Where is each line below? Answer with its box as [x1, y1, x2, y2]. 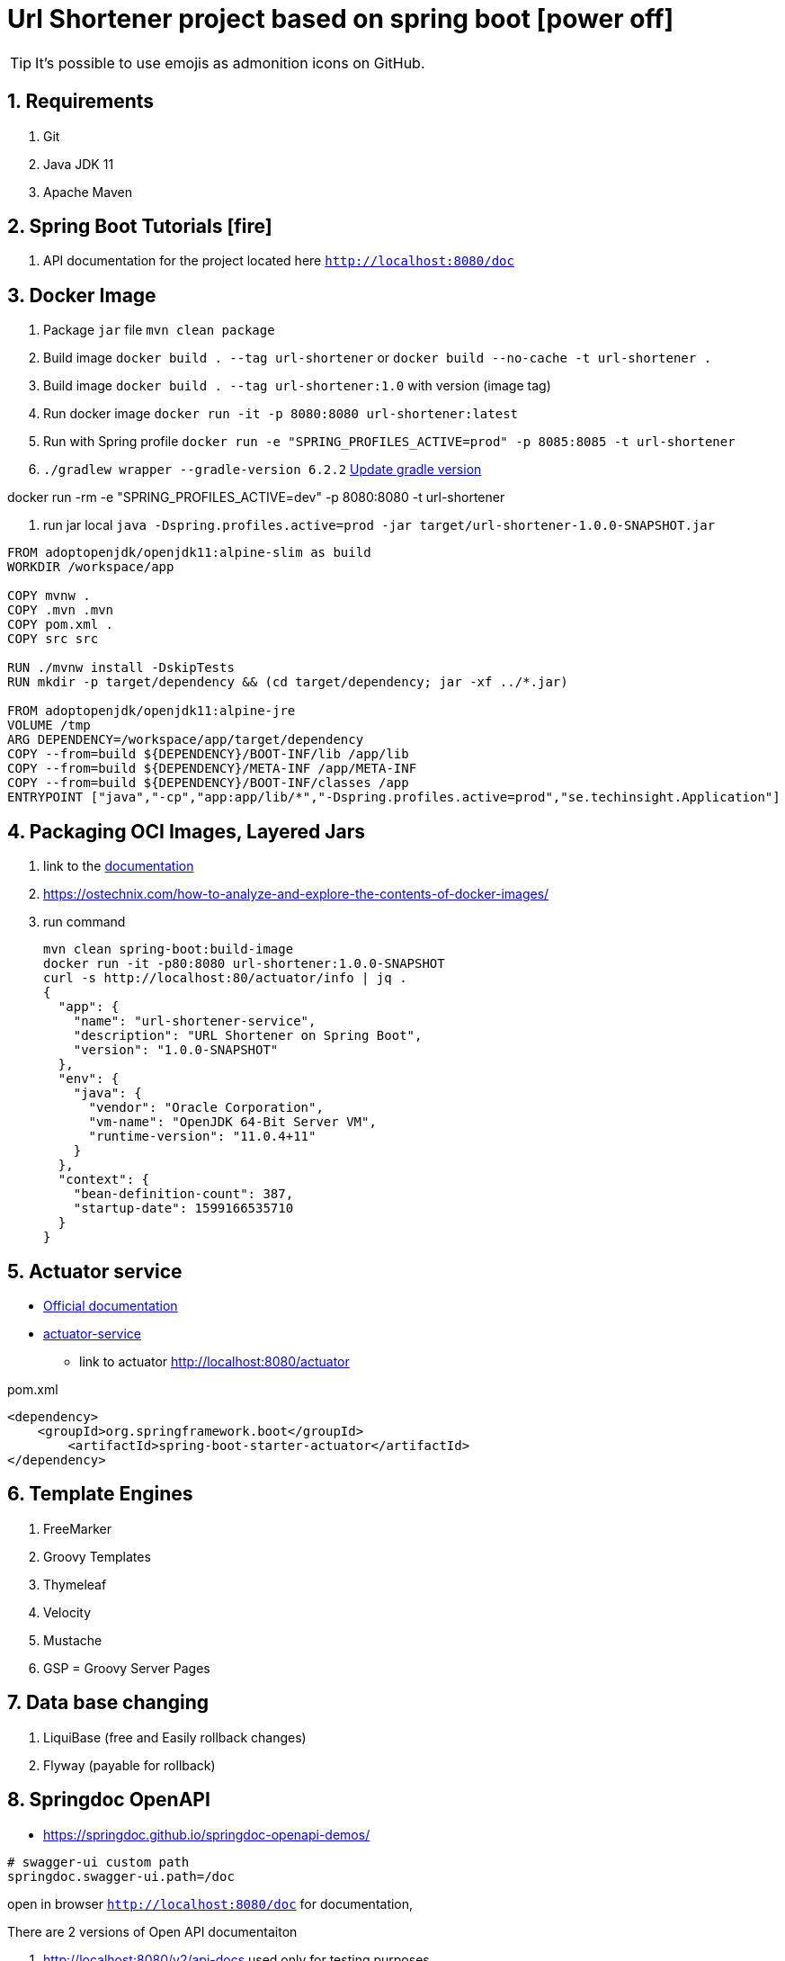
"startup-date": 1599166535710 [73, 1201, 294, 1216]
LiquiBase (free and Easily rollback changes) [43, 1729, 307, 1745]
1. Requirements [7, 90, 155, 113]
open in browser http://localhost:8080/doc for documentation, [7, 1895, 414, 1912]
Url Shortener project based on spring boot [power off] [7, 4, 674, 34]
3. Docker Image [7, 283, 156, 307]
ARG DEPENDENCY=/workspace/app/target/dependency [7, 732, 364, 748]
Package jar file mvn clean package [43, 322, 275, 338]
